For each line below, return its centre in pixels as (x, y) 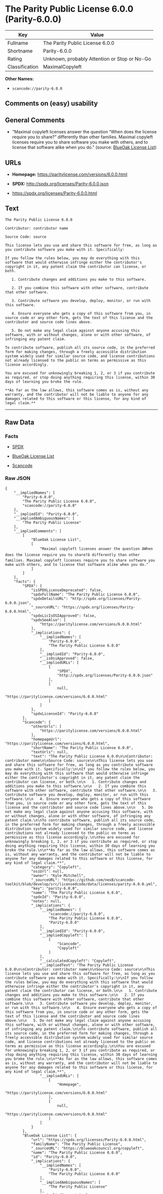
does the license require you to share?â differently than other (72, 555)
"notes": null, (46, 901)
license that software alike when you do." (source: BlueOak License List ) (84, 148)
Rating (15, 58)
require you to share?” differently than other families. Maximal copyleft (82, 137)
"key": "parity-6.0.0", (55, 888)
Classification (23, 67)
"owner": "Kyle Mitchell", (58, 876)
